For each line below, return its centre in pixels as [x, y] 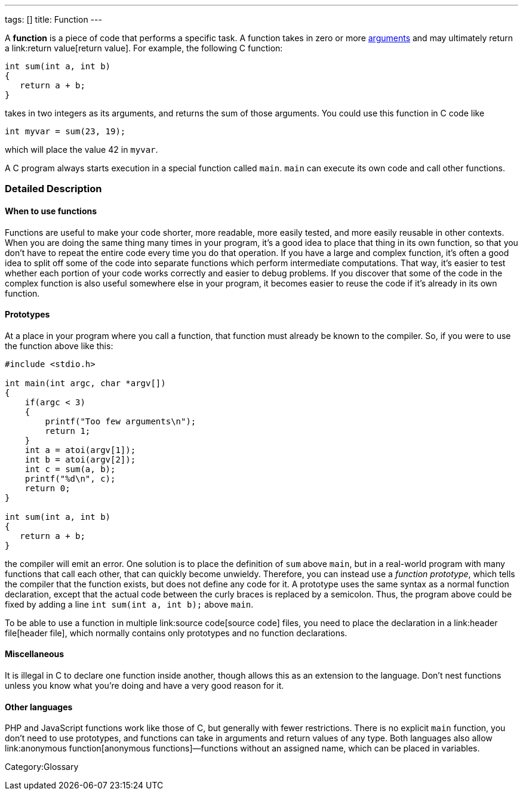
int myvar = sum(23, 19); [65, 131]
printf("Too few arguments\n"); [121, 421]
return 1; [68, 431]
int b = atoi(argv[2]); [80, 459]
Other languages [39, 707]
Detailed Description [53, 189]
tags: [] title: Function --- [53, 19]
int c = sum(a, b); [70, 469]
